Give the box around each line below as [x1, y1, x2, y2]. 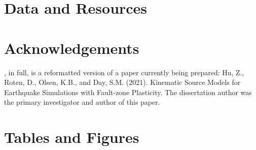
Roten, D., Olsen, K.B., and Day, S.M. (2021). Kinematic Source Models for [4, 77, 241, 87]
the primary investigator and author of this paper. [4, 97, 160, 107]
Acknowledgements [4, 37, 139, 58]
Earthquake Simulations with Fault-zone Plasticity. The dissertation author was [4, 86, 252, 97]
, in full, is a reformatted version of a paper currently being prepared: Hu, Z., [4, 67, 244, 77]
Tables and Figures [4, 127, 139, 147]
